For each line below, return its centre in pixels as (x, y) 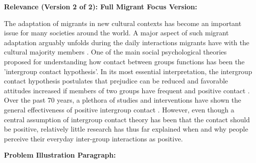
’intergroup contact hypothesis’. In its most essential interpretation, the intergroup (128, 71)
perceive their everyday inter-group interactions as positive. (94, 138)
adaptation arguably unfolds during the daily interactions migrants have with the (127, 42)
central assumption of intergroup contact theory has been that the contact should (127, 119)
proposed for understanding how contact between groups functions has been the (124, 61)
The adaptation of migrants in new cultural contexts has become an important (123, 23)
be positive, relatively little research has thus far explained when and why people (126, 129)
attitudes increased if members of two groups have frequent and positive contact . (127, 90)
